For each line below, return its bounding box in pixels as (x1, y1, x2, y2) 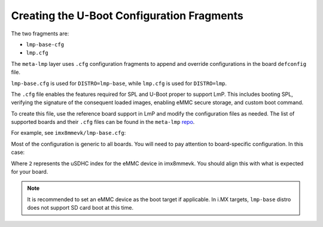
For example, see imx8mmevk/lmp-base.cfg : (11, 129, 126, 137)
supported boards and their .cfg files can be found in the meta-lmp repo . (11, 119, 195, 126)
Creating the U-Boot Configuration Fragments (11, 9, 243, 22)
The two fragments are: (11, 30, 69, 37)
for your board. (11, 168, 48, 175)
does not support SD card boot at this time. (27, 204, 134, 211)
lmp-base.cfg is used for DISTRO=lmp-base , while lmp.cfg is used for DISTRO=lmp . (11, 80, 227, 87)
